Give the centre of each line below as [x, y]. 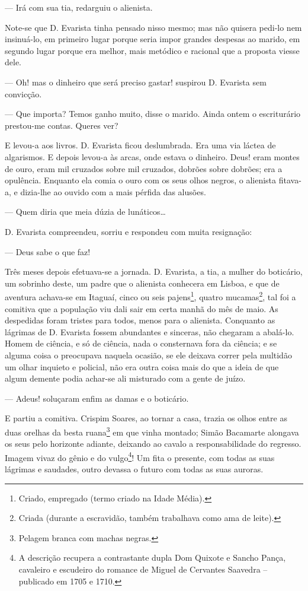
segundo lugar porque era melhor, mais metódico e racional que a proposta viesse [152, 50]
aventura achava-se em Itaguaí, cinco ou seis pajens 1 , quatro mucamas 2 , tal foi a [150, 296]
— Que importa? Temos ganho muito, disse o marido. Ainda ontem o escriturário [153, 114]
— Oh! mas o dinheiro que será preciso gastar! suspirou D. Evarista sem [136, 82]
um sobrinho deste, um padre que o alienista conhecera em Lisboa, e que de [142, 283]
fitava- [290, 180]
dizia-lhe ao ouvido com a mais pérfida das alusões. [113, 191]
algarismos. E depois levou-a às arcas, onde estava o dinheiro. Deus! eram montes [152, 156]
